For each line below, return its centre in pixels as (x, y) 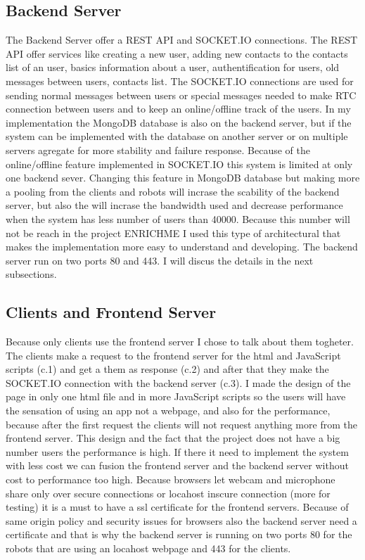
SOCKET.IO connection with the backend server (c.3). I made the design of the (178, 382)
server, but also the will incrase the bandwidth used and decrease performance (174, 205)
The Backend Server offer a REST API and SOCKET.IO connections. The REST (182, 40)
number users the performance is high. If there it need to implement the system (177, 451)
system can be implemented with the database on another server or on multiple (177, 136)
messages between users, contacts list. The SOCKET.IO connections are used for (180, 81)
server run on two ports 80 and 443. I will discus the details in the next (160, 260)
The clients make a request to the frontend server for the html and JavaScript (173, 355)
